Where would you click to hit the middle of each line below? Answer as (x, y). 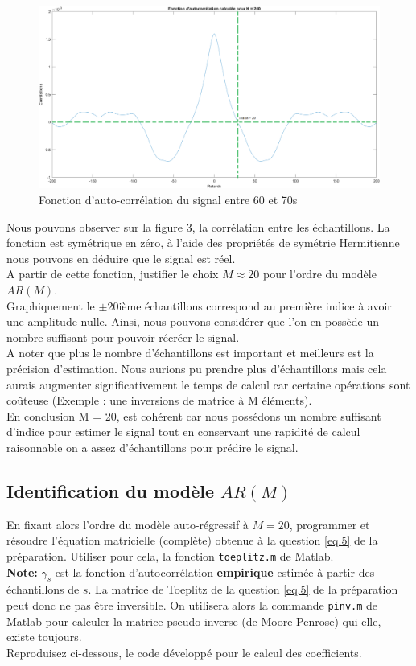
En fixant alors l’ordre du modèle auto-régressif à (128, 524)
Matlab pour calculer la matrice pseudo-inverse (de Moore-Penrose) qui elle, (194, 621)
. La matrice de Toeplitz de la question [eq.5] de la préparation (243, 589)
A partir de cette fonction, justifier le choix (113, 274)
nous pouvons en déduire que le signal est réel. (121, 258)
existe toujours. (44, 637)
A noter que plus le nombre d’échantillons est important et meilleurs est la (190, 353)
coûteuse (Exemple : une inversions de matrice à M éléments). (159, 400)
